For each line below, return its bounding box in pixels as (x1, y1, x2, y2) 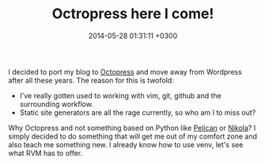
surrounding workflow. (19, 99, 93, 109)
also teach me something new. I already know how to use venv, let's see (8, 139, 244, 149)
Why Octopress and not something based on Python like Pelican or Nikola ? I (8, 123, 256, 132)
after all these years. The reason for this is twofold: (8, 75, 174, 85)
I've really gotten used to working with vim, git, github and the (19, 90, 221, 100)
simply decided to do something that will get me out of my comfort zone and (8, 132, 258, 141)
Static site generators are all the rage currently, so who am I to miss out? (19, 108, 256, 117)
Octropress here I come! (51, 5, 214, 23)
